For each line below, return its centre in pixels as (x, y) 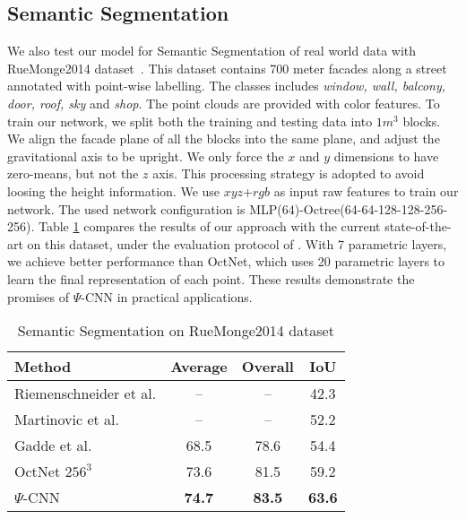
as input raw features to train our (366, 190)
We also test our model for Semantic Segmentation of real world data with (212, 51)
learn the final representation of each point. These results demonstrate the (211, 278)
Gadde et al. (53, 445)
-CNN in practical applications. (167, 296)
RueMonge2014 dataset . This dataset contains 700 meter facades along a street (227, 68)
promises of (39, 296)
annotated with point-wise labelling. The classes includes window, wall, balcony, (227, 86)
